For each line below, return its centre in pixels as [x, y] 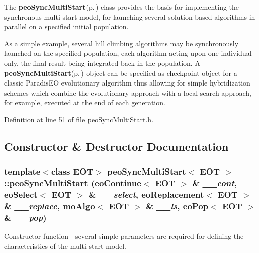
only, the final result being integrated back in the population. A [102, 63]
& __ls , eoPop [177, 206]
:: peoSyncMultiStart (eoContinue [73, 183]
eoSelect [21, 194]
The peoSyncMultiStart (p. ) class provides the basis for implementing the [122, 7]
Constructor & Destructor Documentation [116, 146]
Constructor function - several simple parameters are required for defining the [124, 236]
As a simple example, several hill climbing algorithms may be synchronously [121, 43]
